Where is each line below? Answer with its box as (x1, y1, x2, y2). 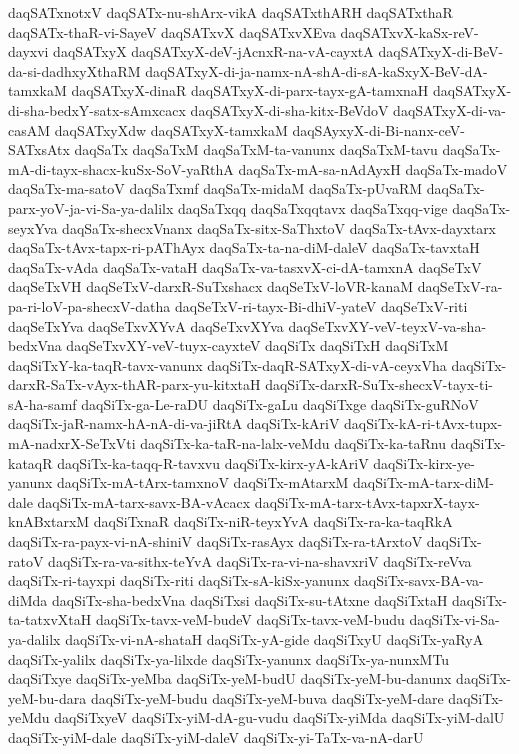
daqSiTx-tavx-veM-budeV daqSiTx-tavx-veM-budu (95, 609, 405, 630)
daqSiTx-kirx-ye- (373, 452, 475, 473)
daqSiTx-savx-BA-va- (353, 570, 484, 591)
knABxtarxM (8, 511, 90, 532)
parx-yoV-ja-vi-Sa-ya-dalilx (8, 197, 174, 218)
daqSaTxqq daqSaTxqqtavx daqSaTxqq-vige (178, 197, 448, 218)
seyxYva (8, 217, 58, 238)
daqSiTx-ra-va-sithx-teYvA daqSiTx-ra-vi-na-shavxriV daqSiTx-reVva (48, 550, 472, 571)
